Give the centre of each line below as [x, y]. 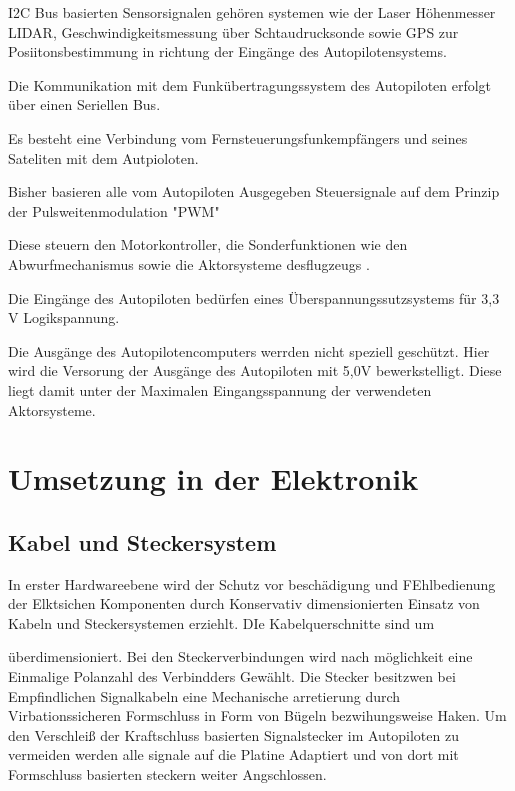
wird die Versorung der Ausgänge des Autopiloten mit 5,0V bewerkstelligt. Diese [255, 370]
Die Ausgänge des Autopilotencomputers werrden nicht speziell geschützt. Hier [249, 350]
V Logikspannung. [64, 317]
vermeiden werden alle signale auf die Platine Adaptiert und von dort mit [233, 754]
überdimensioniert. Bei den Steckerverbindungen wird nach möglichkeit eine [240, 656]
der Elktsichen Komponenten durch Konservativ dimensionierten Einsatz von [244, 603]
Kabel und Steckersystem [142, 541]
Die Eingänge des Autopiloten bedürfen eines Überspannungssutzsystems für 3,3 [254, 297]
